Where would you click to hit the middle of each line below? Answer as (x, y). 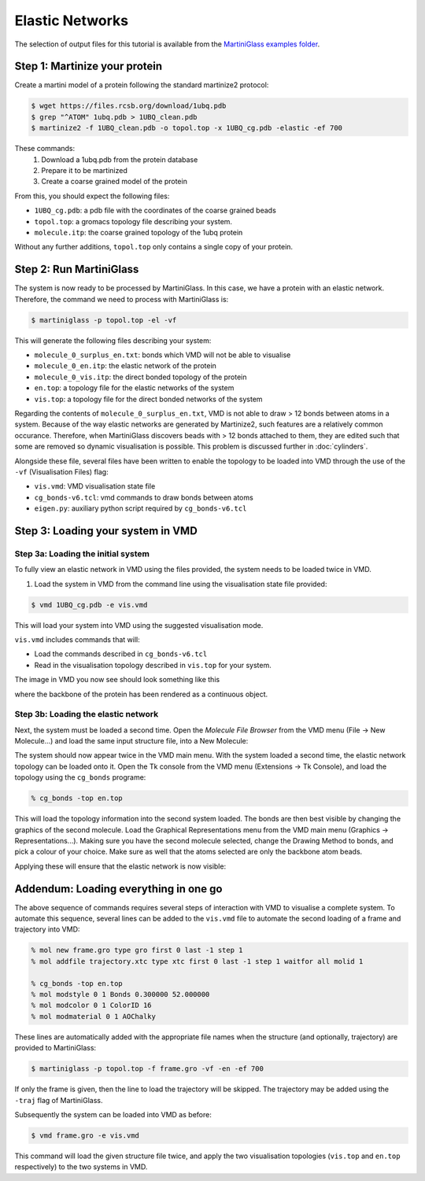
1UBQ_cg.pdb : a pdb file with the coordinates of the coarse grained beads (155, 210)
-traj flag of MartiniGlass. (59, 1100)
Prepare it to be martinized (84, 170)
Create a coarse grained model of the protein (115, 182)
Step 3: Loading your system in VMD (106, 531)
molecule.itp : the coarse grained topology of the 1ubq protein (139, 232)
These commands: (45, 149)
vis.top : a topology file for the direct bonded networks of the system (148, 399)
